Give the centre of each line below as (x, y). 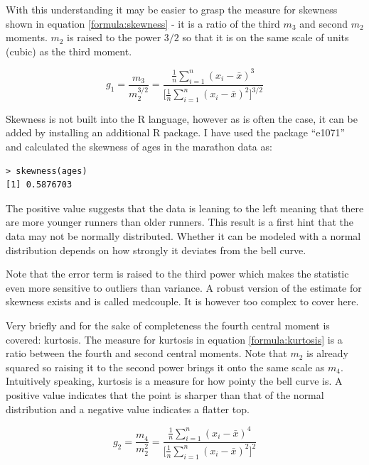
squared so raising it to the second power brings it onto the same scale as (165, 367)
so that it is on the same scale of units (266, 37)
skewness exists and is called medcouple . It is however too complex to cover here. (182, 301)
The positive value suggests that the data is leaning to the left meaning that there (185, 208)
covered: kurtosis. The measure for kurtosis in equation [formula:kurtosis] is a (174, 339)
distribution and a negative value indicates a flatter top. (128, 409)
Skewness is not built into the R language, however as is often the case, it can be (182, 118)
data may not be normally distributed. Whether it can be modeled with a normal (183, 236)
